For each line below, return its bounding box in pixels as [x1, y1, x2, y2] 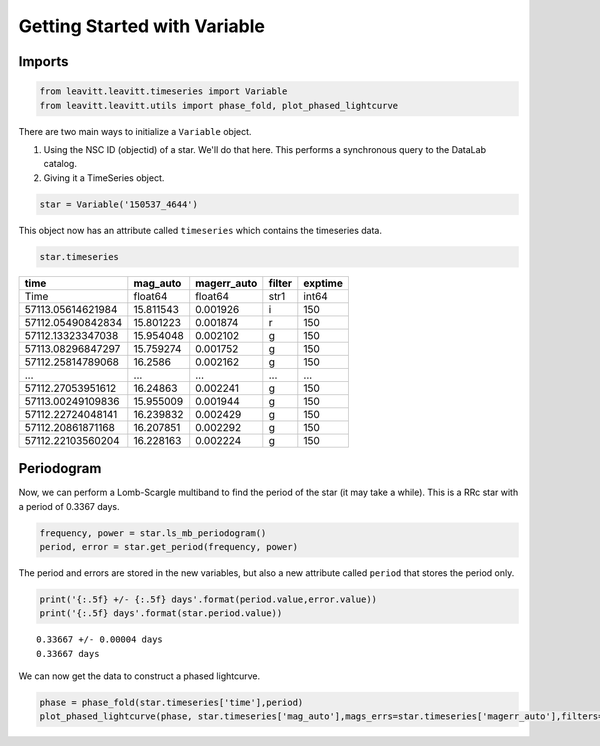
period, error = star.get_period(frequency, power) [39, 541, 299, 552]
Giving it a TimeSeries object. [43, 171, 165, 184]
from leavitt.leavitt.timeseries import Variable [39, 86, 288, 97]
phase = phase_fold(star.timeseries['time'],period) [39, 697, 304, 709]
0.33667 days [36, 648, 100, 659]
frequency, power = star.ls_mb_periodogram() [39, 527, 267, 539]
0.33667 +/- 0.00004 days [36, 634, 164, 645]
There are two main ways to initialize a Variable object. [18, 125, 252, 137]
